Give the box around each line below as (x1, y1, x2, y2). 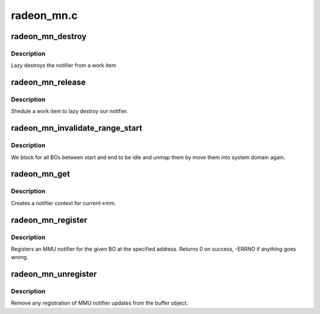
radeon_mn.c (11, 9, 78, 22)
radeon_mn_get (11, 169, 71, 179)
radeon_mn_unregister (11, 269, 97, 279)
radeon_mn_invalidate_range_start (11, 123, 142, 133)
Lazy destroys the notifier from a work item (11, 62, 117, 69)
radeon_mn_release (11, 77, 86, 88)
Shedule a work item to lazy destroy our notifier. (11, 108, 129, 115)
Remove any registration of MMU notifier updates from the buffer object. (11, 299, 188, 307)
